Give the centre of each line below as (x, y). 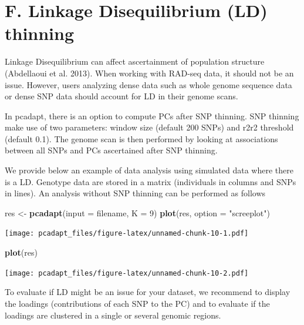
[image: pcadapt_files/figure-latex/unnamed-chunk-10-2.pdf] (127, 273)
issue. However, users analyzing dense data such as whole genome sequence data (148, 84)
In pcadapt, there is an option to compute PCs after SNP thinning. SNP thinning (152, 115)
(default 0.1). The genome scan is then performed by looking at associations (141, 138)
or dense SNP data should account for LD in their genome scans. (121, 96)
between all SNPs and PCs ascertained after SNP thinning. (111, 150)
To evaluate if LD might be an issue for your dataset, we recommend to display (148, 292)
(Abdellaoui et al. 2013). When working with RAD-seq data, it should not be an (149, 73)
